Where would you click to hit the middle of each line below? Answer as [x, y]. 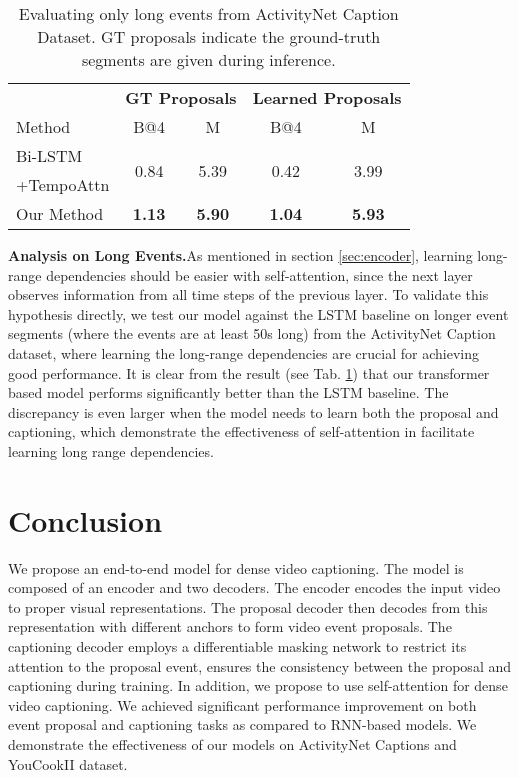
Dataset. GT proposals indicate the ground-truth [209, 36]
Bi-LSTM [49, 155]
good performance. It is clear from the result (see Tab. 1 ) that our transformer [249, 372]
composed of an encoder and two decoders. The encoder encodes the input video [254, 587]
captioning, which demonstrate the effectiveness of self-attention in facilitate [241, 431]
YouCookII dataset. [68, 763]
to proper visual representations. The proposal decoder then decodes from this [248, 606]
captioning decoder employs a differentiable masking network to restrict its [237, 646]
